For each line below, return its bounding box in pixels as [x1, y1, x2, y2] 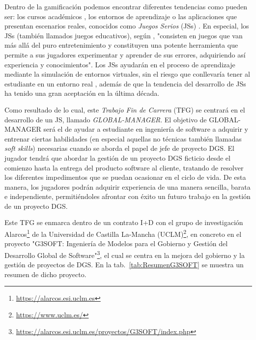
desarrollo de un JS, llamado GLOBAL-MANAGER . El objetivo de [4, 114, 207, 124]
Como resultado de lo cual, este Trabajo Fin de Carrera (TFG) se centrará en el [4, 104, 245, 114]
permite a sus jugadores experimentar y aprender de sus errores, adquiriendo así [4, 49, 246, 59]
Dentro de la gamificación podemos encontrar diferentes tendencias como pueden [4, 1, 248, 11]
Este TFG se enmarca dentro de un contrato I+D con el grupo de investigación [4, 217, 243, 227]
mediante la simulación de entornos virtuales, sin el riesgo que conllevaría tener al [4, 69, 250, 79]
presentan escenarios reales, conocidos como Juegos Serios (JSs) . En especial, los [4, 21, 249, 31]
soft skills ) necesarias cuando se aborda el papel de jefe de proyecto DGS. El [4, 143, 234, 153]
